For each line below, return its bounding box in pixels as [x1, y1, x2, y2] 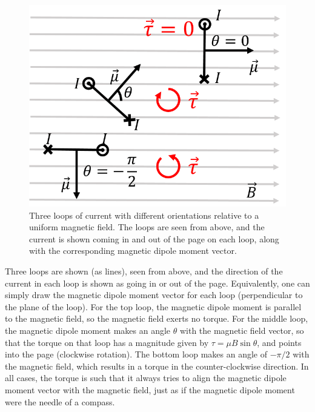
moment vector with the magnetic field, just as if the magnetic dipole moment [5, 384, 295, 396]
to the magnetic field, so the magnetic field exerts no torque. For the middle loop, [5, 312, 308, 325]
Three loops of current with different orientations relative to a [29, 208, 259, 221]
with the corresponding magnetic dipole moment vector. [29, 244, 237, 257]
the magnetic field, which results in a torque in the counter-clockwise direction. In [5, 359, 309, 372]
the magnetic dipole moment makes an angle [5, 324, 171, 337]
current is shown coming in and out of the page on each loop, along [29, 232, 279, 245]
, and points [257, 336, 302, 348]
